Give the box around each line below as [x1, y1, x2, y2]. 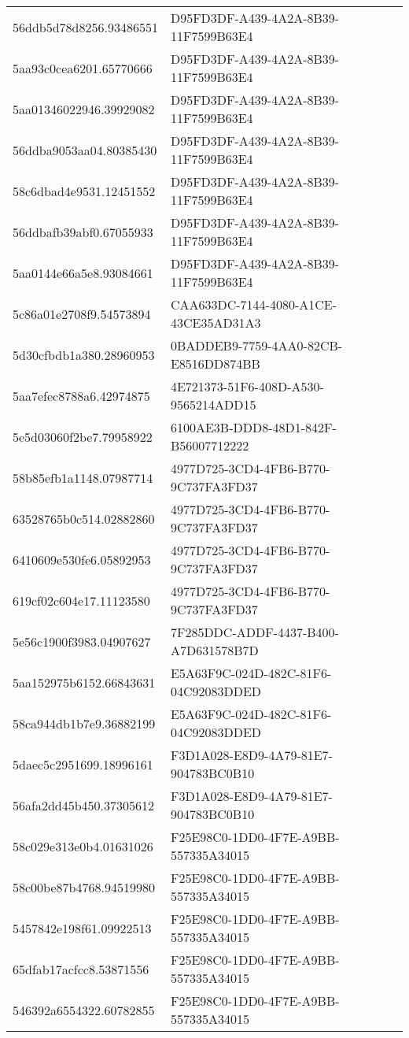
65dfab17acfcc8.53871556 [13, 959, 149, 978]
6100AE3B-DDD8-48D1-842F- [170, 418, 337, 436]
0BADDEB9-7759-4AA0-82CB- [170, 336, 343, 354]
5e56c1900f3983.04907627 [13, 632, 151, 651]
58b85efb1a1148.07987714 [13, 468, 153, 487]
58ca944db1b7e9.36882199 [13, 714, 156, 732]
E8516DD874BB [170, 354, 260, 373]
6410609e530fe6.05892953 [13, 550, 151, 569]
